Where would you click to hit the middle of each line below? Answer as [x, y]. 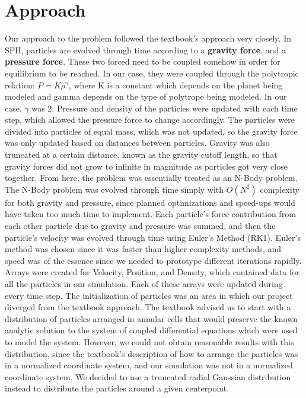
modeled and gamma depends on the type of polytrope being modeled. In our [146, 96]
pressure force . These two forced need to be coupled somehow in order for [143, 61]
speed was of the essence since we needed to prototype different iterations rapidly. [153, 260]
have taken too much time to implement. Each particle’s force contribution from [150, 214]
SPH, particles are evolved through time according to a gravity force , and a [145, 50]
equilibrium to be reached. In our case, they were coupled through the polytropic [152, 73]
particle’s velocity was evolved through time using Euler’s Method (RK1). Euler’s [153, 237]
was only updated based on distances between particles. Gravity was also [137, 143]
